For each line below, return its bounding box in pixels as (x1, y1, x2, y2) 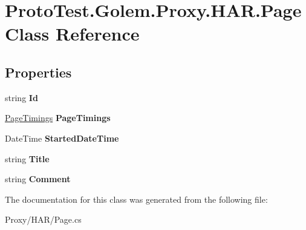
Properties (5, 62, 72, 81)
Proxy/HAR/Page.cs (5, 213, 82, 226)
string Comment (5, 172, 71, 185)
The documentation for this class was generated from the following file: (5, 192, 268, 205)
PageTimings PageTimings (5, 111, 111, 124)
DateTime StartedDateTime (5, 131, 119, 144)
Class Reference (5, 21, 140, 46)
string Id (5, 91, 38, 103)
